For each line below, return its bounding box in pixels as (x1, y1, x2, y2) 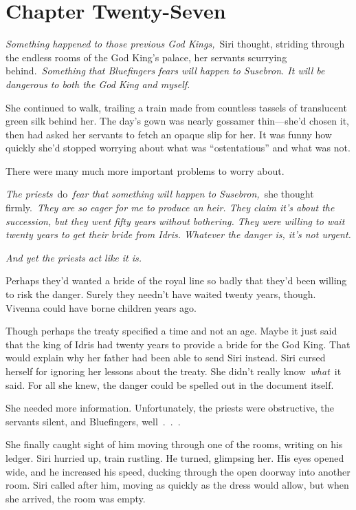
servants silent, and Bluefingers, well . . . (5, 414, 181, 428)
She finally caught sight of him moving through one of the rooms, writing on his (5, 437, 343, 451)
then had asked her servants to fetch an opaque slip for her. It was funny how (5, 127, 332, 141)
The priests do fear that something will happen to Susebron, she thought (5, 187, 314, 201)
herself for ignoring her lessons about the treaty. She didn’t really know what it (5, 364, 342, 378)
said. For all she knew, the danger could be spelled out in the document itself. (5, 377, 334, 392)
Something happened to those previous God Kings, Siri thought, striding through (5, 36, 345, 51)
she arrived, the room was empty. (5, 491, 146, 505)
